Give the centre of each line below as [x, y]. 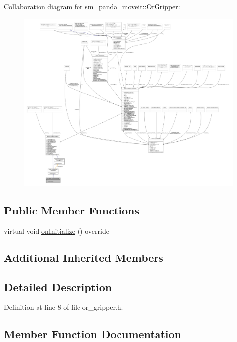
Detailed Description [58, 286]
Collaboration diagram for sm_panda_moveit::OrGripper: [92, 6]
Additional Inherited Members [84, 257]
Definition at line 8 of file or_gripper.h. [64, 307]
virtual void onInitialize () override [57, 231]
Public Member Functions [72, 210]
